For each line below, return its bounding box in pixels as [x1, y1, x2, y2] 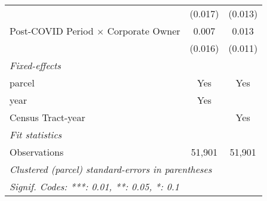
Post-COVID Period [10, 24, 94, 38]
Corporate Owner [107, 24, 181, 38]
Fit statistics [10, 128, 62, 141]
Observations [10, 145, 64, 159]
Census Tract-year [10, 110, 85, 124]
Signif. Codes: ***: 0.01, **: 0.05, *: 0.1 [10, 180, 179, 193]
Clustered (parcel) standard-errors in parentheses [10, 162, 212, 176]
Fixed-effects [10, 58, 61, 72]
